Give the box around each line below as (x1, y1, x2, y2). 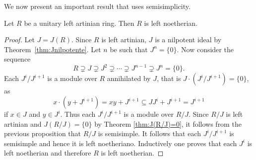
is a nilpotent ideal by (155, 34, 222, 45)
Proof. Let (4, 34, 35, 45)
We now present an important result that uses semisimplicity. (4, 1, 191, 11)
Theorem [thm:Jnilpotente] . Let (4, 44, 101, 54)
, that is (157, 73, 181, 83)
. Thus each (60, 109, 96, 119)
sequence (4, 54, 31, 64)
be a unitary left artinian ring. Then (24, 17, 134, 28)
